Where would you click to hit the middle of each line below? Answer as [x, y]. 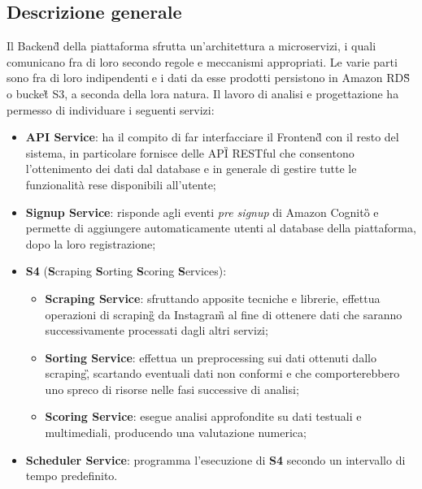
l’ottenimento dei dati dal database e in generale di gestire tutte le [191, 169]
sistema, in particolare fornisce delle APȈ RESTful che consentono [190, 152]
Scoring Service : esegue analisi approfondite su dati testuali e [203, 416]
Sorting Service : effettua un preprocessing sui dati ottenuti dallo [211, 357]
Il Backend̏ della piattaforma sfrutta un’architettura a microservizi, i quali [191, 46]
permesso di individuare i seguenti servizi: [111, 109]
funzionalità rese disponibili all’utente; [121, 184]
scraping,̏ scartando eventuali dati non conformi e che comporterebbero [222, 373]
